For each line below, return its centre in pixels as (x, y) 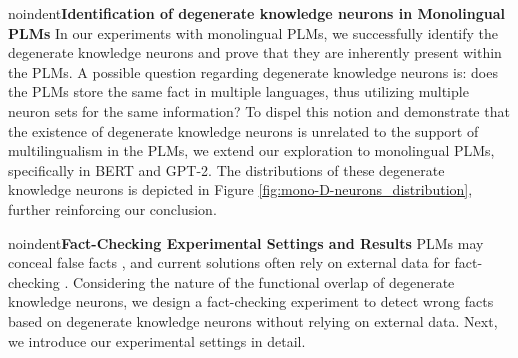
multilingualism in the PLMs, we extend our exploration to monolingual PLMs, (251, 150)
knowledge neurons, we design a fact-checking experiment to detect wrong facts (251, 301)
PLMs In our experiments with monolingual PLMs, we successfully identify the (253, 32)
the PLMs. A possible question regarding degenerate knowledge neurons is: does (253, 71)
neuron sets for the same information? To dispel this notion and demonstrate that (259, 110)
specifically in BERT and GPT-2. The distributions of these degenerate (226, 169)
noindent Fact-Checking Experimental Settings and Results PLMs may (246, 242)
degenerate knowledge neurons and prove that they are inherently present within (255, 52)
